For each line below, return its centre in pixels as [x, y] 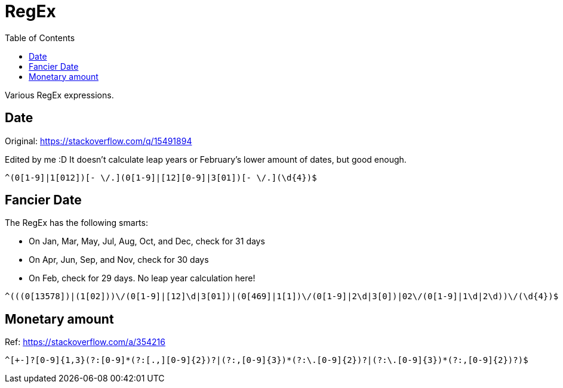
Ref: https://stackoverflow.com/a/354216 [85, 342]
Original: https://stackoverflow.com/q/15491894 [99, 141]
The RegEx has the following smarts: [76, 223]
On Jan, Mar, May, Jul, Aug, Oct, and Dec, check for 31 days [147, 241]
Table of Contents [40, 38]
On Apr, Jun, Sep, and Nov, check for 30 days [119, 260]
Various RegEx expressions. [59, 95]
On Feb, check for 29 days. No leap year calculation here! [142, 278]
